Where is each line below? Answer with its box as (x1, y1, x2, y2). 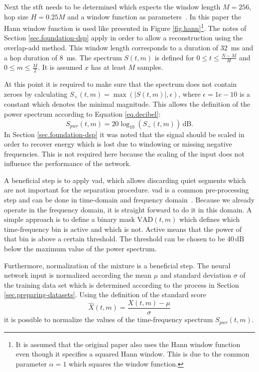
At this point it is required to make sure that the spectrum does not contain (4, 79, 237, 89)
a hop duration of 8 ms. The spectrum (4, 52, 122, 62)
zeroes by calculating (4, 88, 68, 99)
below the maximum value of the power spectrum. (4, 243, 157, 254)
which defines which (179, 214, 240, 224)
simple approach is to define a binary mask (4, 214, 135, 224)
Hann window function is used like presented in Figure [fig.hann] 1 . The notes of (4, 21, 247, 33)
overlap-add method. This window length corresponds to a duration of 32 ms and (4, 42, 254, 53)
